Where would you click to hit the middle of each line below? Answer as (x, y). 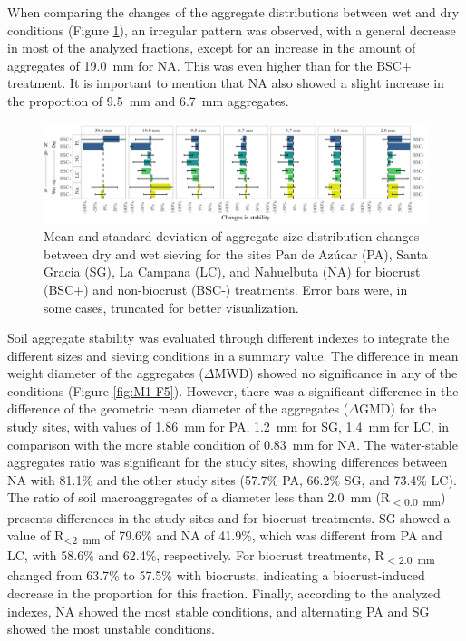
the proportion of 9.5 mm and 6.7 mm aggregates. (148, 100)
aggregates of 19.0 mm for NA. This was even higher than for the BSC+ (209, 65)
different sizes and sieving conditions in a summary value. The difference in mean (233, 355)
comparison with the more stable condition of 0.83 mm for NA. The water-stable (233, 444)
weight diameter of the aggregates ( (106, 373)
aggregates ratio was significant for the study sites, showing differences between (228, 462)
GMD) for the (398, 408)
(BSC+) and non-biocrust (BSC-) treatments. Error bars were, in (226, 289)
